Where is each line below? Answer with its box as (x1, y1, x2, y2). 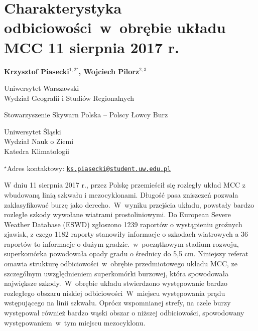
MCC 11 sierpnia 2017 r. (4, 37, 179, 57)
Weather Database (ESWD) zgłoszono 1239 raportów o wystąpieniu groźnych (4, 219, 242, 229)
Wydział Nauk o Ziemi (4, 136, 74, 146)
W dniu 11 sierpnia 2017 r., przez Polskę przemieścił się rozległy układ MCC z (4, 180, 246, 190)
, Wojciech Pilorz (78, 66, 140, 76)
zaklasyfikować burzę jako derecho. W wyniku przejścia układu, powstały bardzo (4, 199, 254, 210)
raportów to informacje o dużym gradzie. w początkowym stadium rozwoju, (4, 238, 239, 249)
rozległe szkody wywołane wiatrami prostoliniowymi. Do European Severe (4, 209, 231, 220)
